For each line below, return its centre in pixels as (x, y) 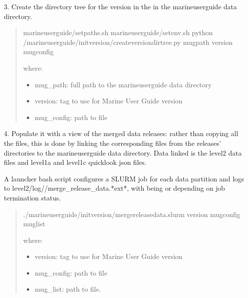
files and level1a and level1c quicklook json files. (75, 162)
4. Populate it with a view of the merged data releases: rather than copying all (121, 133)
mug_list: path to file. (68, 289)
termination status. (32, 197)
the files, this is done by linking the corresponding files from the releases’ (113, 143)
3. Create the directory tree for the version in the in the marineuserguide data (121, 6)
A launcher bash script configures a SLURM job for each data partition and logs (124, 178)
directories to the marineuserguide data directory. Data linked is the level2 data (123, 152)
